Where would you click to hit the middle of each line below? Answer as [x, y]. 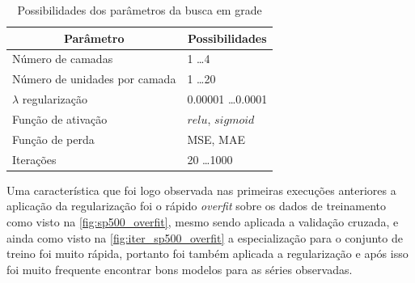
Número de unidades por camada [94, 79]
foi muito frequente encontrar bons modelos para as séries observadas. [180, 269]
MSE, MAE [216, 139]
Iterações [34, 159]
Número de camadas [63, 59]
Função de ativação [60, 118]
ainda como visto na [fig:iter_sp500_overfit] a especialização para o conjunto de [205, 237]
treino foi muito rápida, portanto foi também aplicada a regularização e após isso [207, 253]
